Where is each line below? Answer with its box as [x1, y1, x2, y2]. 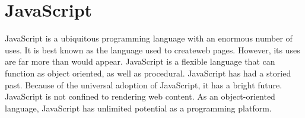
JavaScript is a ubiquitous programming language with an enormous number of [5, 32, 293, 44]
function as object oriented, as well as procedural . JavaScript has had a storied [5, 66, 291, 79]
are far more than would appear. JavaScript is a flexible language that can [5, 55, 275, 68]
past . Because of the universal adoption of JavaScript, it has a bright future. [5, 78, 282, 91]
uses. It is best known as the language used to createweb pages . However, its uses [5, 43, 300, 56]
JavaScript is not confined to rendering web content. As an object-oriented [5, 90, 275, 103]
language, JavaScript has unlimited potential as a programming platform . [5, 101, 272, 114]
